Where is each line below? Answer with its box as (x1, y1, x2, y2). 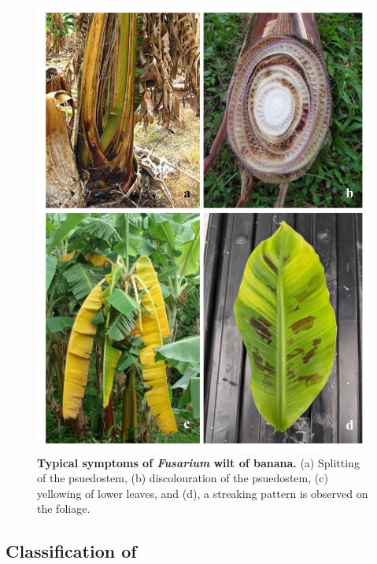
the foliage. (37, 500, 91, 517)
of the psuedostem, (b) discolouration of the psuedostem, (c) (37, 470, 328, 486)
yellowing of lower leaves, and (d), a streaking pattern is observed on (37, 485, 368, 501)
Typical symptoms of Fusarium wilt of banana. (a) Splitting (37, 454, 360, 470)
